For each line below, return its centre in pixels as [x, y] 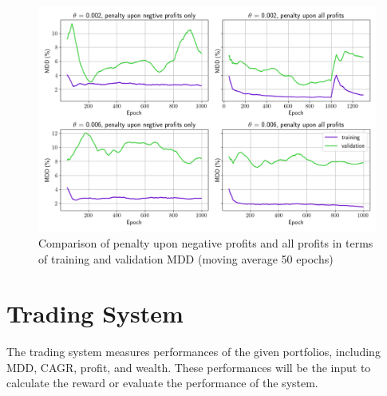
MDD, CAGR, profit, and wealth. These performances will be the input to [189, 367]
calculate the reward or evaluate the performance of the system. [162, 383]
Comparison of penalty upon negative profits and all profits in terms [206, 242]
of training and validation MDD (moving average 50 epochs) [186, 258]
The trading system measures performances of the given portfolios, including [193, 352]
